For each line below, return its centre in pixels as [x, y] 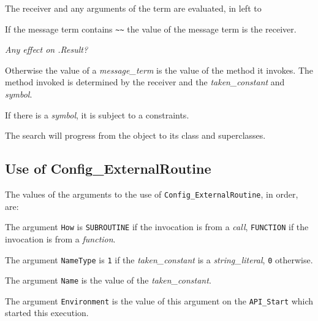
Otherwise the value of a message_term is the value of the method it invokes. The [159, 70]
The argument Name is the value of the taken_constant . [108, 280]
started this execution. [47, 313]
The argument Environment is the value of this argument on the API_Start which [159, 300]
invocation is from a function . [60, 238]
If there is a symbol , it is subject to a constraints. [97, 114]
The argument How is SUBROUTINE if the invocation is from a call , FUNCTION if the [157, 227]
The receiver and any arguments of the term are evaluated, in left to [133, 8]
